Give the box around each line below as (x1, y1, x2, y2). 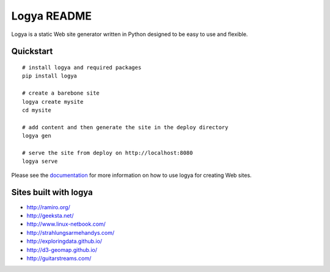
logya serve (22, 158, 58, 165)
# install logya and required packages (22, 64, 142, 71)
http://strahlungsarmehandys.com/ (26, 229, 115, 236)
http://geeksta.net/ (26, 212, 74, 219)
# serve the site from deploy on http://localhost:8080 (22, 149, 193, 156)
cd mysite (22, 107, 51, 113)
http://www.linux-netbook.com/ (26, 220, 106, 228)
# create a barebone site (22, 90, 100, 97)
